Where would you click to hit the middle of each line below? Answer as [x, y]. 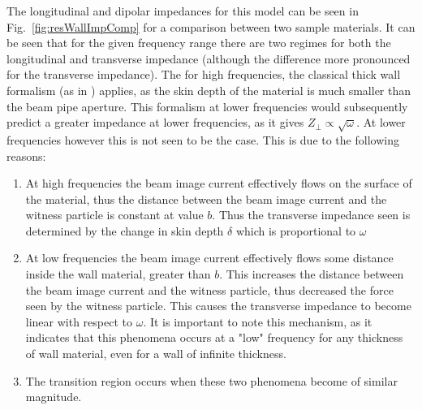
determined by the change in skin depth [125, 230]
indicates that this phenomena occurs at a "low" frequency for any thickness [214, 337]
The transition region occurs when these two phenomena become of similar [211, 380]
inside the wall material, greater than [118, 274]
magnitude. [54, 397]
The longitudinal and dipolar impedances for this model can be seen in [183, 11]
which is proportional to [296, 230]
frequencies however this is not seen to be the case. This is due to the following [203, 139]
